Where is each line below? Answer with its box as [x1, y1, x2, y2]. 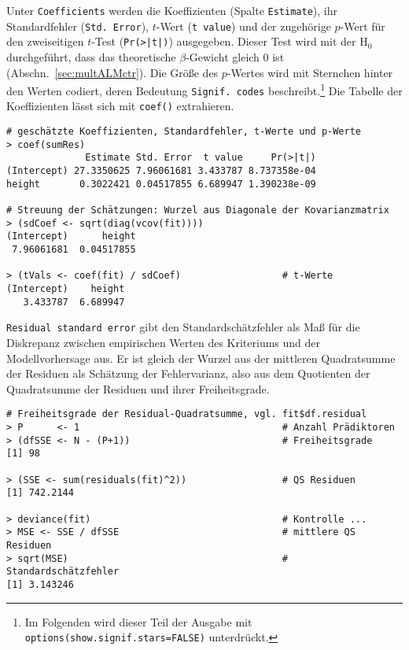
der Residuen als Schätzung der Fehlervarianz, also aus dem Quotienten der [6, 365, 370, 382]
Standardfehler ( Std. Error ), [6, 17, 149, 34]
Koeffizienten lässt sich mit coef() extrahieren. [6, 98, 234, 114]
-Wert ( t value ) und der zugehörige [156, 17, 331, 34]
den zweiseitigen [6, 33, 84, 50]
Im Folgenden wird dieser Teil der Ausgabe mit [24, 613, 252, 630]
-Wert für [340, 17, 385, 34]
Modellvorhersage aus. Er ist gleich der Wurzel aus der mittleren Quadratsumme [6, 349, 396, 366]
